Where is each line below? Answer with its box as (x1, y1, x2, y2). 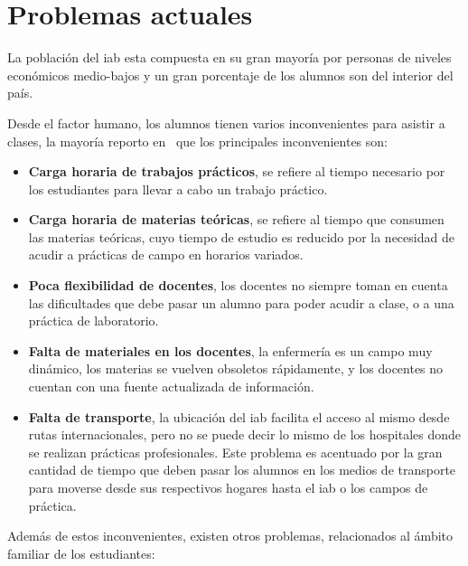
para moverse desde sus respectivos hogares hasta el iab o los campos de (28, 478, 428, 496)
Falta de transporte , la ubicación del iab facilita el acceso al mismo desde (28, 407, 450, 426)
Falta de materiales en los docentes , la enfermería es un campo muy (28, 341, 433, 360)
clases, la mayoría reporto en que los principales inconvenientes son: (7, 131, 388, 150)
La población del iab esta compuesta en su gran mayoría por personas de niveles (7, 48, 452, 67)
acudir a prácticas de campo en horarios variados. (28, 245, 304, 264)
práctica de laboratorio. (28, 311, 159, 330)
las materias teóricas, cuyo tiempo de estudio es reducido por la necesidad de (28, 227, 454, 246)
